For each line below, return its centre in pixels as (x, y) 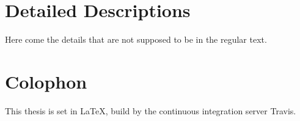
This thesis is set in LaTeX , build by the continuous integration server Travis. (151, 110)
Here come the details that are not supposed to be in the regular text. (136, 39)
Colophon (46, 81)
